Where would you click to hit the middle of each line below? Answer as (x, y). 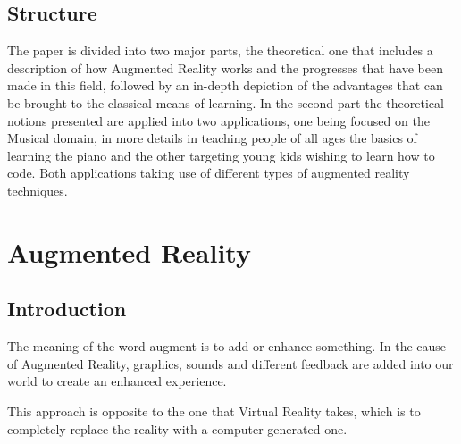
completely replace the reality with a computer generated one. (177, 428)
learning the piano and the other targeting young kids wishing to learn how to (221, 155)
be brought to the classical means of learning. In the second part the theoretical (226, 102)
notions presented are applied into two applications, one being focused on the (218, 120)
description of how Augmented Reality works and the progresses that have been (225, 67)
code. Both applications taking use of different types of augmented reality (209, 173)
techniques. (38, 190)
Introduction (67, 309)
